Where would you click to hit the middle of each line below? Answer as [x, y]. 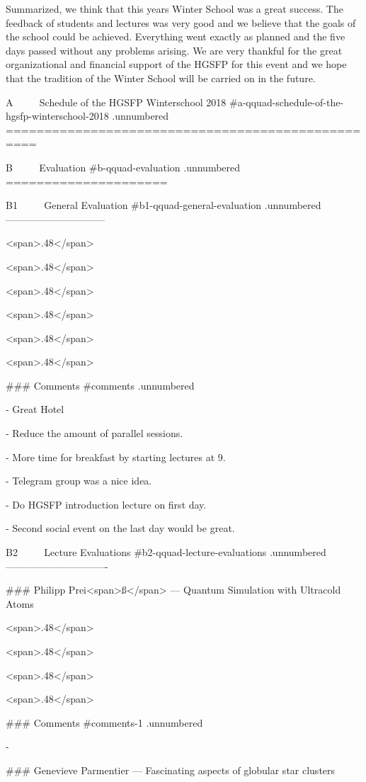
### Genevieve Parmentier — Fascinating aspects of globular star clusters [171, 770]
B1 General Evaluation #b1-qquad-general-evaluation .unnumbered [164, 205]
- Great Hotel [35, 409]
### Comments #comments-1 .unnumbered [104, 722]
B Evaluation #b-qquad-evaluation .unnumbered [123, 167]
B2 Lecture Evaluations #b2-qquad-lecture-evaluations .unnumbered [166, 552]
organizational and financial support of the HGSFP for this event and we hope [176, 64]
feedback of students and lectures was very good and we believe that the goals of [181, 22]
